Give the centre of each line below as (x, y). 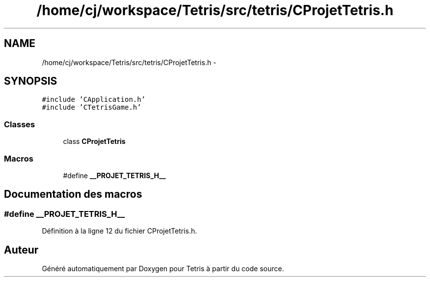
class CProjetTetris (94, 141)
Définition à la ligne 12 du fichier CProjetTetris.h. (120, 231)
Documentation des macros (73, 194)
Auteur (21, 250)
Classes (20, 124)
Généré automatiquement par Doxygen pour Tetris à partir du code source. (163, 269)
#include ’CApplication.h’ (94, 100)
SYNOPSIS (31, 81)
